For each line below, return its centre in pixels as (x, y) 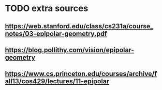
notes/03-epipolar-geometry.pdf (56, 33)
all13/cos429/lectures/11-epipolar (57, 82)
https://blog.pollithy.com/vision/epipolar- (70, 50)
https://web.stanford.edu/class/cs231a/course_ (79, 26)
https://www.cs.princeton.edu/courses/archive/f (81, 74)
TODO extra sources (47, 8)
